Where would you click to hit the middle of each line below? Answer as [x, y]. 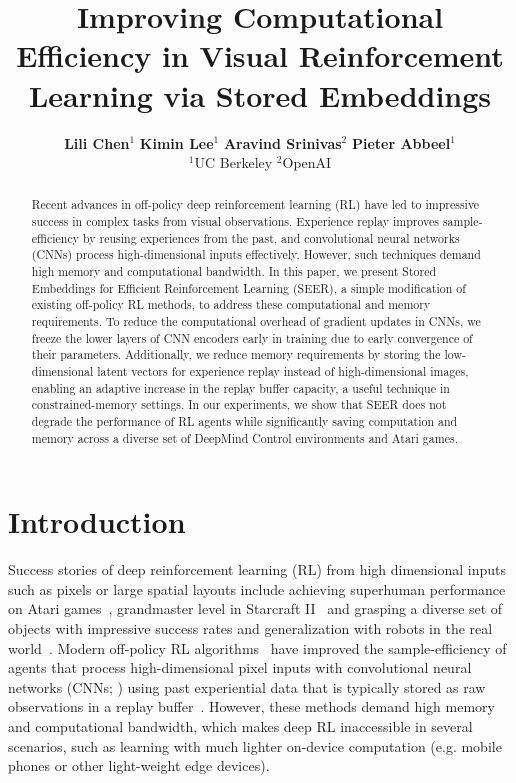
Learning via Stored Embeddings [260, 94]
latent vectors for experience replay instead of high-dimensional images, [283, 371]
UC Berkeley [233, 162]
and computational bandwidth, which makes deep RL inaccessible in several [240, 726]
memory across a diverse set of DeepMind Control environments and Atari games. [244, 437]
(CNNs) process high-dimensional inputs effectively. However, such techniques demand [256, 254]
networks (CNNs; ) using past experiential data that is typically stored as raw [247, 686]
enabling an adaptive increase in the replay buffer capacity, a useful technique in [240, 387]
